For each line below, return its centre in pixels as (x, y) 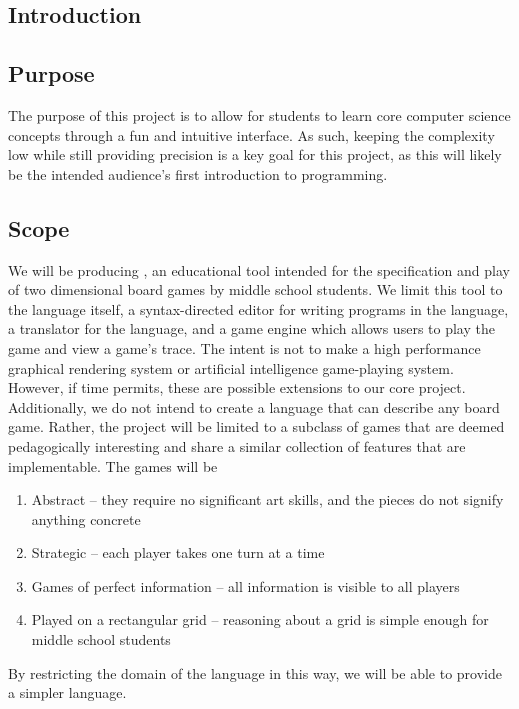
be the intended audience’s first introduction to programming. (198, 173)
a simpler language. (67, 692)
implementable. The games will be (113, 465)
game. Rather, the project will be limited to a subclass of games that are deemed (256, 426)
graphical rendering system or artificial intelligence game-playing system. (231, 367)
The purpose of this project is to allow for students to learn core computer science (259, 114)
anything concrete (86, 518)
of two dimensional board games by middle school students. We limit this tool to (255, 289)
